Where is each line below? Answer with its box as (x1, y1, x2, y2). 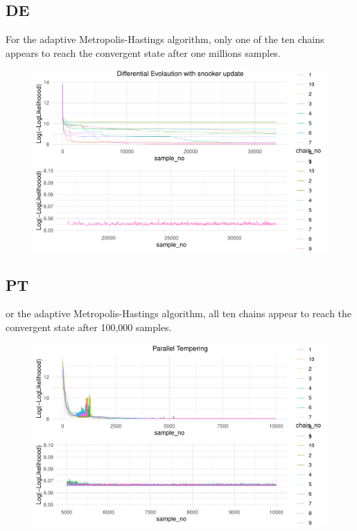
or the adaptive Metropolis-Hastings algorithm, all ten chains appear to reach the (6, 306, 352, 321)
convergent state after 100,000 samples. (6, 320, 172, 335)
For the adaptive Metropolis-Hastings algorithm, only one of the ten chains (6, 32, 324, 47)
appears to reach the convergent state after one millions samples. (6, 45, 281, 60)
